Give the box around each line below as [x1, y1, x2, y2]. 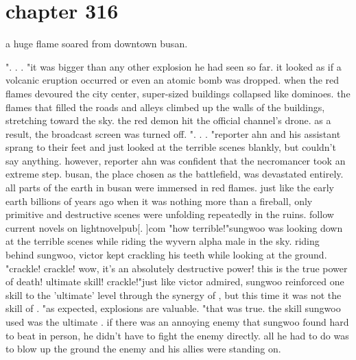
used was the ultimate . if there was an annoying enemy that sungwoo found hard [5, 315, 349, 328]
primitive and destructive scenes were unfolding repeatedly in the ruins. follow [5, 207, 334, 221]
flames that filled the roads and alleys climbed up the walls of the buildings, [5, 99, 325, 114]
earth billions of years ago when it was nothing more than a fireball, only [5, 193, 313, 208]
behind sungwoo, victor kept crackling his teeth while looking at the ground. [5, 248, 327, 262]
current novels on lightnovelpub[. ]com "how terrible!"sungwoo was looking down [5, 220, 343, 235]
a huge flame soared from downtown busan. [5, 36, 188, 51]
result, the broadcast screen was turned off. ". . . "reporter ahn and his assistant [5, 126, 341, 141]
